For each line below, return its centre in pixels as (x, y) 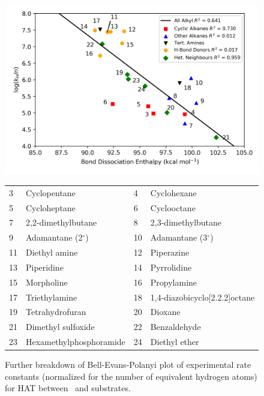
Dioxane (165, 312)
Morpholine (47, 282)
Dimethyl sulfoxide (60, 327)
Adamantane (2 (54, 237)
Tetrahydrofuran (56, 312)
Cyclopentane (51, 192)
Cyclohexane (173, 192)
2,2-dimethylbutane (61, 222)
